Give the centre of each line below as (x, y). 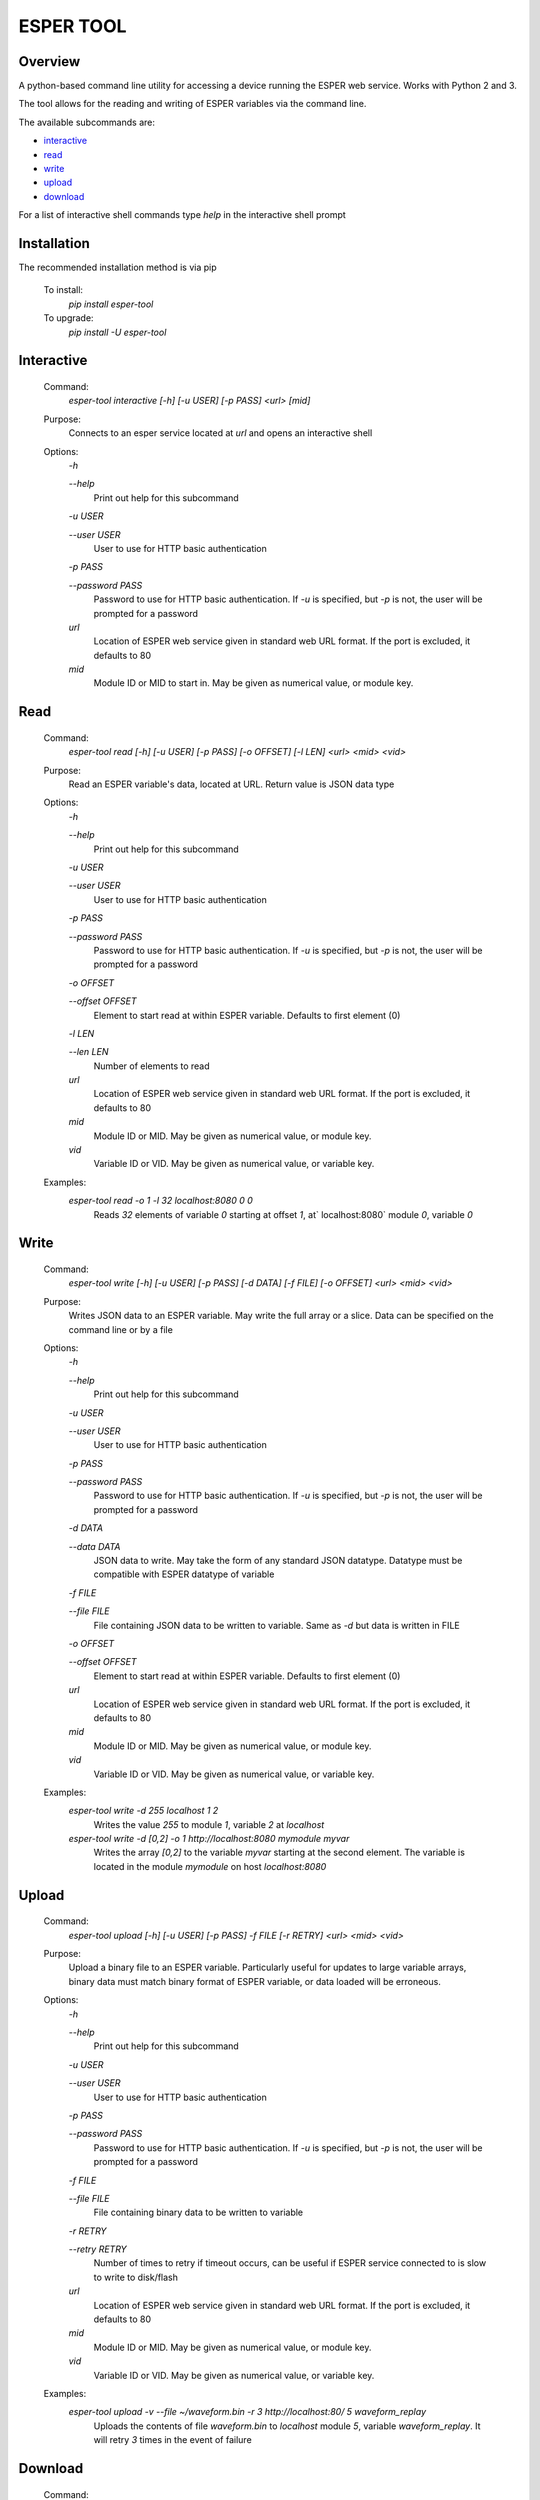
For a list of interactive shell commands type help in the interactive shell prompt (182, 215)
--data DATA (94, 1546)
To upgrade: (68, 318)
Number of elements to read (151, 1066)
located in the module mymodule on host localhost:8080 (210, 1866)
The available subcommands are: (86, 122)
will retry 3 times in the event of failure (172, 2440)
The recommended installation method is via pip (117, 267)
